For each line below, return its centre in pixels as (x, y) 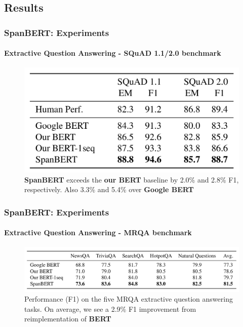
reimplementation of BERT (68, 319)
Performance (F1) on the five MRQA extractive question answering (129, 299)
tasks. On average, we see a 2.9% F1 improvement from (110, 308)
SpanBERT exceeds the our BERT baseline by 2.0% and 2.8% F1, (132, 179)
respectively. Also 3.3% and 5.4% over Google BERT (109, 189)
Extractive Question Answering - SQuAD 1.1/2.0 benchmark (113, 53)
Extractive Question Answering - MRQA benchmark (98, 232)
